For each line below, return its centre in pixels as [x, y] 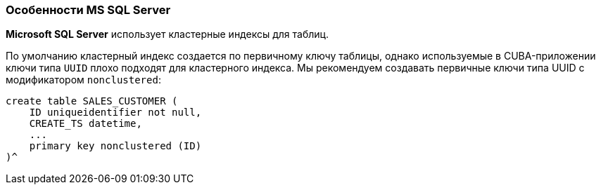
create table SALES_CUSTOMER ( [92, 101]
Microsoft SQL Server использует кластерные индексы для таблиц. [167, 34]
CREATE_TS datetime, [86, 124]
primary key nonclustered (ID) [115, 146]
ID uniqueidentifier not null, [115, 113]
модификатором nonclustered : [83, 80]
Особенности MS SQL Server [88, 10]
